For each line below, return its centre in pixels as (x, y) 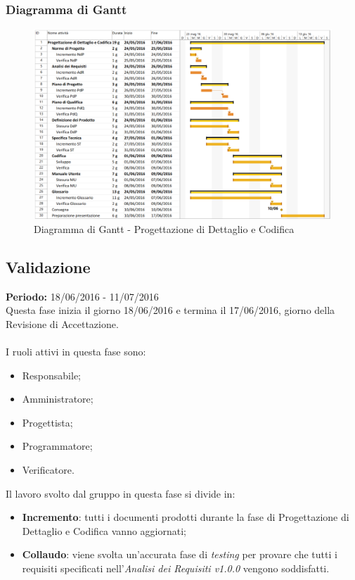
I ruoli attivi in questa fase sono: (76, 351)
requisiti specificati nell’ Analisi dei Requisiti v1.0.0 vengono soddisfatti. (176, 568)
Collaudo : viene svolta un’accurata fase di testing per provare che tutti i (180, 554)
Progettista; (47, 422)
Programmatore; (57, 446)
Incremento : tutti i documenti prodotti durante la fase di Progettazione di (186, 517)
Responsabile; (51, 375)
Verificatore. (48, 469)
